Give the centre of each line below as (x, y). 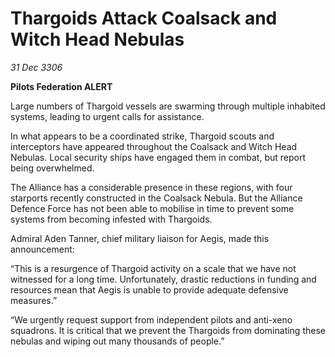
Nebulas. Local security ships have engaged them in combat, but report (158, 157)
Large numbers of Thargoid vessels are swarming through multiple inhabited (168, 106)
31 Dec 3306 (36, 67)
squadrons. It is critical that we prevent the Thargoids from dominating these (168, 330)
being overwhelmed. (52, 168)
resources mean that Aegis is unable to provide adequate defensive (149, 289)
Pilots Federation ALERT (61, 86)
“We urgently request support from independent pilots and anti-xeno (151, 319)
